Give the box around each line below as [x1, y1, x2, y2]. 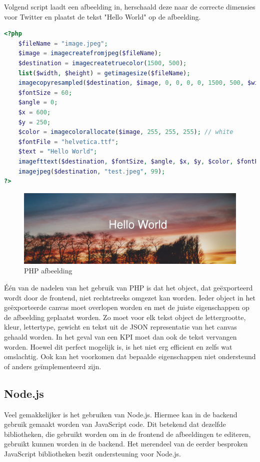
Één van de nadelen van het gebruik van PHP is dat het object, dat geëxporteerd [4, 282, 253, 293]
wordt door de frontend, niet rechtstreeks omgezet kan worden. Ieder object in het [4, 292, 255, 302]
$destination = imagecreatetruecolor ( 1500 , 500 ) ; [18, 59, 187, 67]
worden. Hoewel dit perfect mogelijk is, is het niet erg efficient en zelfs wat [4, 341, 232, 352]
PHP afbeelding [24, 265, 72, 276]
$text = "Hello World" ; [18, 148, 97, 156]
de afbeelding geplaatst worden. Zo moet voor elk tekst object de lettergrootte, [4, 312, 246, 322]
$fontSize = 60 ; [18, 89, 72, 96]
